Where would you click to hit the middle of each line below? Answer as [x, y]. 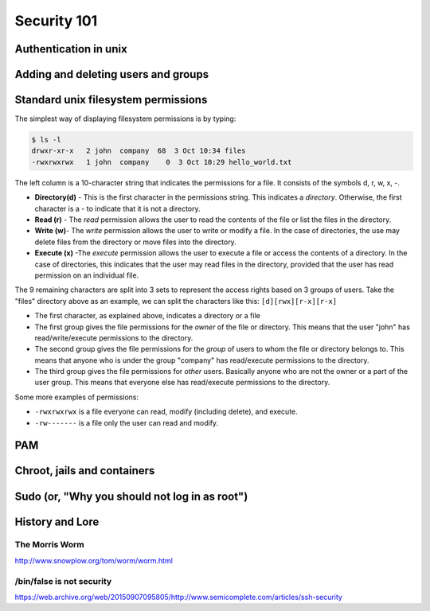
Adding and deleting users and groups [112, 74]
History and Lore [57, 521]
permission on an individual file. [87, 275]
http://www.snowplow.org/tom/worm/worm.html [94, 560]
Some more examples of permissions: [77, 397]
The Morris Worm [49, 545]
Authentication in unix [71, 49]
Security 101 [56, 21]
